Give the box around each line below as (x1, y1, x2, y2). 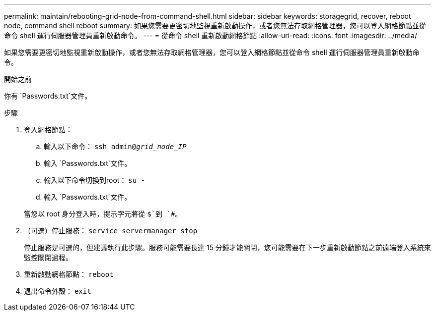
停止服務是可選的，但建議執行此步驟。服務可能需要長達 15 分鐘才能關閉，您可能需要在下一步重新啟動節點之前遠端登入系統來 (24, 243, 431, 252)
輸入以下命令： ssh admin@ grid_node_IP (44, 142, 187, 151)
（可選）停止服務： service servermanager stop (24, 226, 198, 235)
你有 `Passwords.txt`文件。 (4, 92, 92, 100)
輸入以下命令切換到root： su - (44, 176, 145, 184)
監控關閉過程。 (24, 253, 72, 262)
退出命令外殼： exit (24, 287, 91, 295)
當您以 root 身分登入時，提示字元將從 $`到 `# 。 (24, 210, 182, 218)
